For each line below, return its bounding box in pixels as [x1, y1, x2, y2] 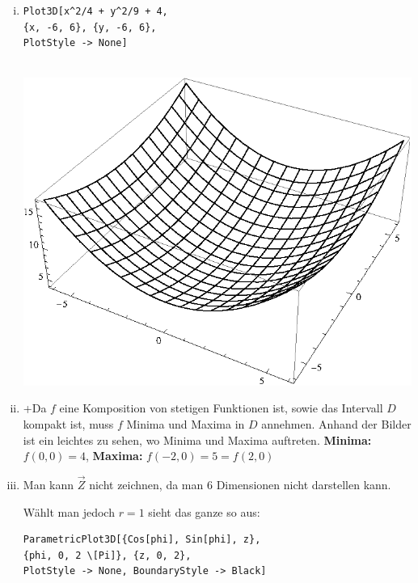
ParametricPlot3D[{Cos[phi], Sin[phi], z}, [23, 534, 261, 546]
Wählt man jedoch [23, 503, 115, 520]
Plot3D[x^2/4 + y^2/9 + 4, [23, 6, 168, 17]
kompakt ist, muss [23, 416, 114, 432]
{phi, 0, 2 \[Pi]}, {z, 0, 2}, [23, 549, 192, 561]
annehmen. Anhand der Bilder [261, 416, 412, 432]
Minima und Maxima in [126, 416, 245, 432]
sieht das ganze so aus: [148, 503, 260, 520]
